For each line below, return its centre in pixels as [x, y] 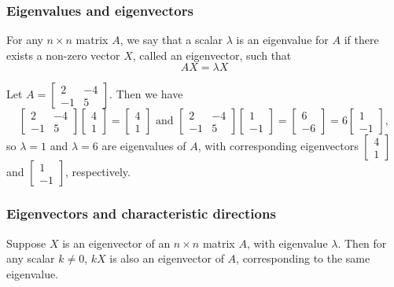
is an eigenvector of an [116, 243]
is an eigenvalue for [282, 40]
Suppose [26, 243]
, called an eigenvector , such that [212, 55]
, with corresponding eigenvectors [278, 146]
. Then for [362, 243]
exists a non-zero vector [63, 55]
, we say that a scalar [171, 40]
